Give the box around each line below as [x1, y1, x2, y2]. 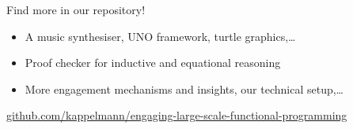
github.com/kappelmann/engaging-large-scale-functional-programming [6, 107, 347, 123]
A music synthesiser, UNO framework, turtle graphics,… [25, 28, 296, 44]
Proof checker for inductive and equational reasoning [25, 54, 281, 71]
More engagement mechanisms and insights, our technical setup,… [25, 80, 344, 97]
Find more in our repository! [6, 2, 146, 17]
